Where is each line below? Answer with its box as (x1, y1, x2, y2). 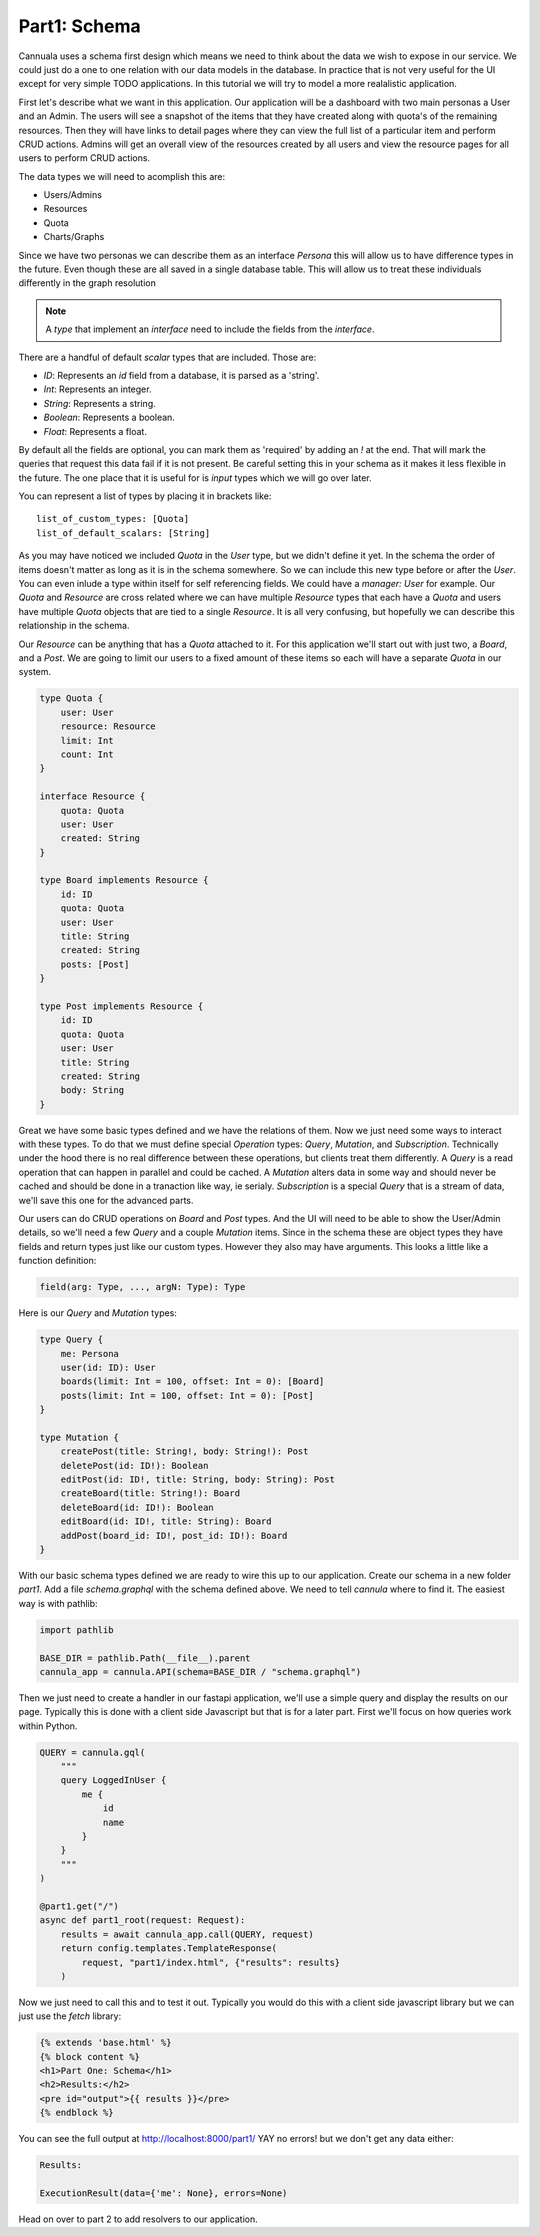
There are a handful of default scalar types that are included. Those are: (18, 351, 317, 363)
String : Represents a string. (43, 397, 157, 409)
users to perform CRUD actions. (18, 152, 150, 164)
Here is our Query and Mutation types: (18, 1307, 177, 1319)
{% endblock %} (39, 2107, 114, 2119)
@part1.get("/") (39, 1900, 120, 1912)
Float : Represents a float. (43, 425, 147, 437)
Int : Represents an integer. (43, 383, 152, 395)
